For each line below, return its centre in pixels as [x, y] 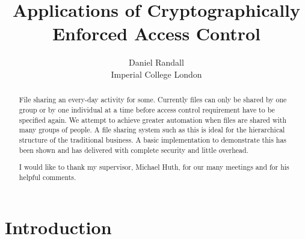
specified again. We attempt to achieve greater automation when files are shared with [153, 119]
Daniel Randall [156, 62]
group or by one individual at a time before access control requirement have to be [147, 109]
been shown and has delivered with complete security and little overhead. [134, 150]
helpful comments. [48, 177]
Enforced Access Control [156, 33]
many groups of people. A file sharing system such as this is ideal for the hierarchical [152, 130]
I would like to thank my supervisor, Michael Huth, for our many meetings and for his [154, 167]
